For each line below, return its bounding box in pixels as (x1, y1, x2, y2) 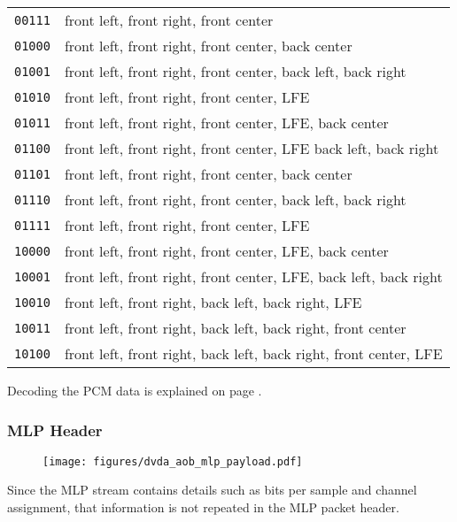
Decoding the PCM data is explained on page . (7, 381, 262, 399)
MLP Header (7, 418, 103, 441)
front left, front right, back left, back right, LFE (64, 292, 362, 312)
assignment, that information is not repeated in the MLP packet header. (7, 498, 399, 517)
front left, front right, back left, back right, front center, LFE (64, 343, 443, 364)
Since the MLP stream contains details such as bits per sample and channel (7, 480, 417, 499)
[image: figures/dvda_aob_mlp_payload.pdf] (43, 455, 303, 468)
